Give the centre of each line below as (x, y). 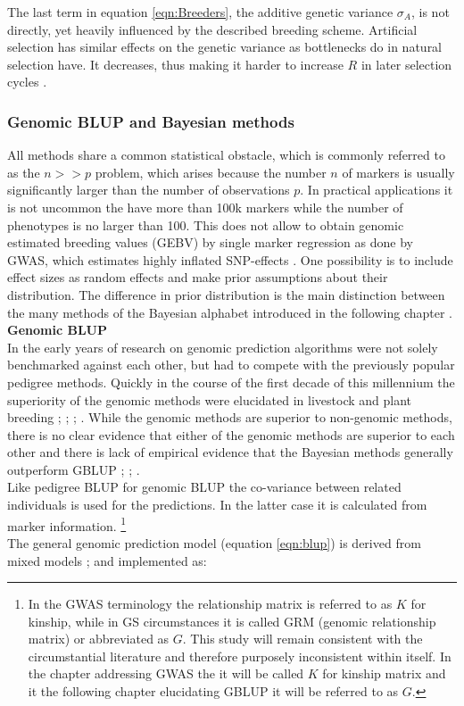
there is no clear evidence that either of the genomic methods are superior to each (231, 434)
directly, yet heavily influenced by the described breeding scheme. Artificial (212, 29)
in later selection (406, 64)
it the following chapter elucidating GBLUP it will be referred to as (213, 691)
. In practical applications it (377, 190)
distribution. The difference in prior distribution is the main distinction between (226, 294)
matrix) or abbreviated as (99, 639)
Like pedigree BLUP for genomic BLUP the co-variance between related (204, 487)
